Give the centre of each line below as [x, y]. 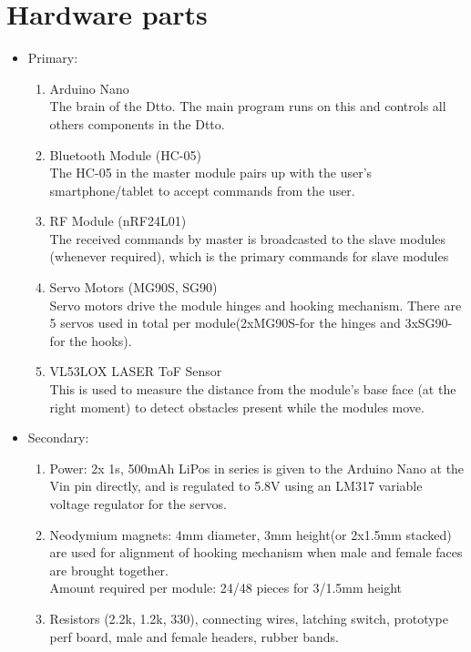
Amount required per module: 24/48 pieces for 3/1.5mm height [225, 588]
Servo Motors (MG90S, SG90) [133, 287]
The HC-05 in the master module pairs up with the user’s [211, 173]
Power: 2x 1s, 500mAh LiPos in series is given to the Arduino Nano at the [257, 468]
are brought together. [109, 570]
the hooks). [101, 340]
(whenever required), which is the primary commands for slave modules [249, 256]
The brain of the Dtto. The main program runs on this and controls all [248, 106]
